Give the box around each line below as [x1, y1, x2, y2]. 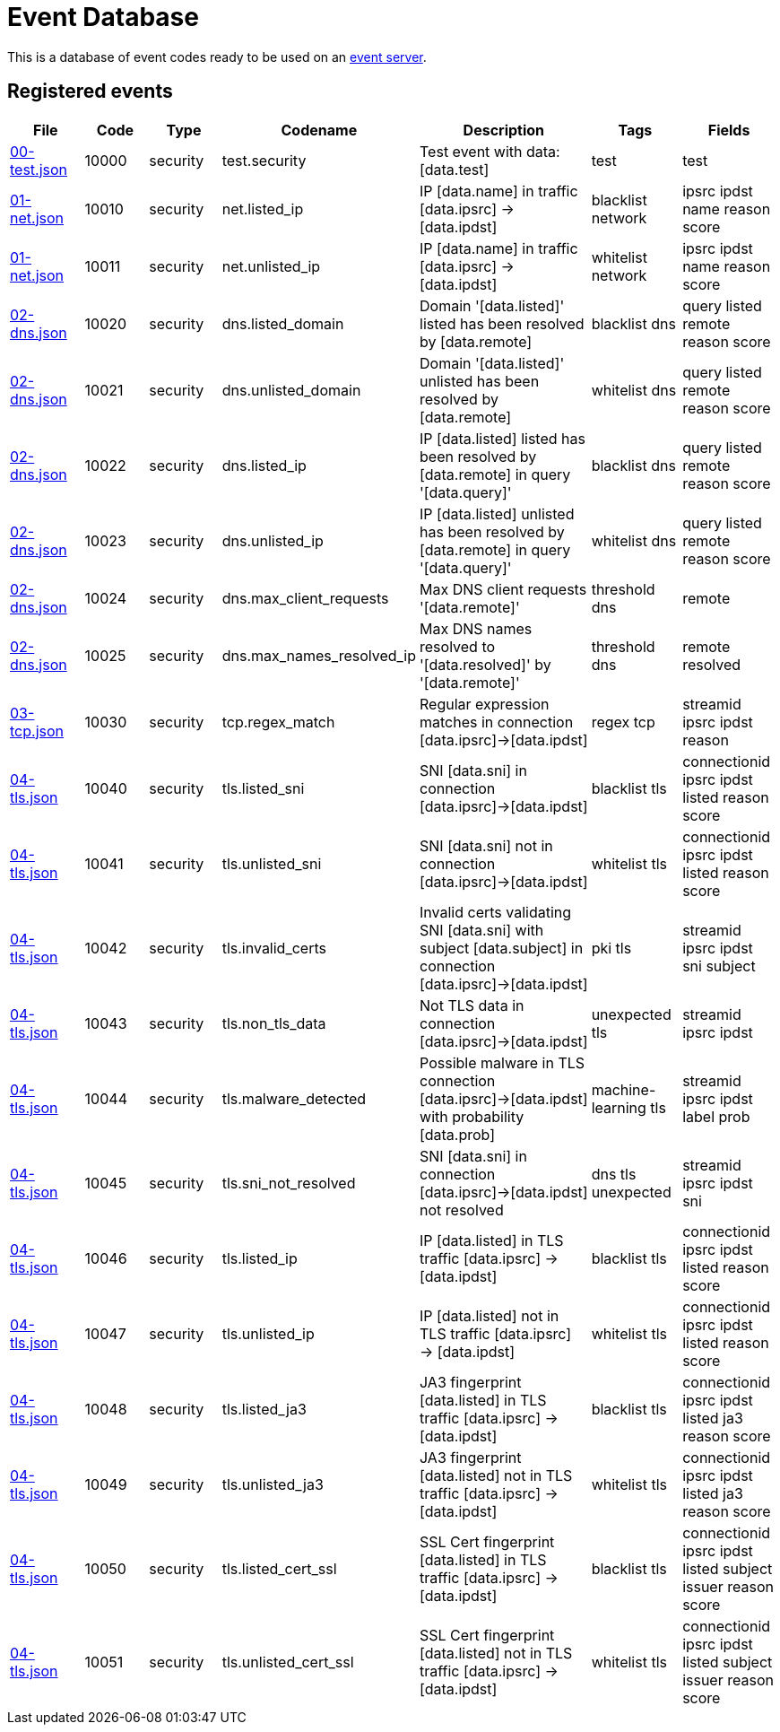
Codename [281, 120, 358, 139]
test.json [10, 160, 68, 178]
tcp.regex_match [221, 712, 335, 731]
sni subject [682, 956, 756, 975]
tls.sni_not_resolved [221, 1173, 356, 1192]
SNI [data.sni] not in [420, 836, 553, 855]
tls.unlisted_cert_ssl [221, 1652, 354, 1671]
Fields [707, 120, 750, 139]
